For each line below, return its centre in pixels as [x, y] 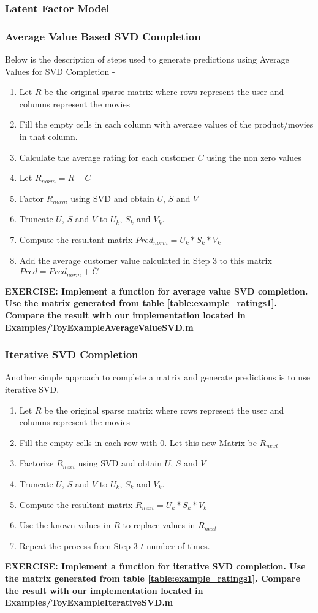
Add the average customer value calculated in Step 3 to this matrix [146, 260]
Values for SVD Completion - [60, 71]
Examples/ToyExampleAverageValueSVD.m [99, 327]
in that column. [48, 137]
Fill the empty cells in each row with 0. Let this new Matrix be [138, 442]
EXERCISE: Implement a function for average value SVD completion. [157, 291]
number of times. [178, 545]
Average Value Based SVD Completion [103, 36]
